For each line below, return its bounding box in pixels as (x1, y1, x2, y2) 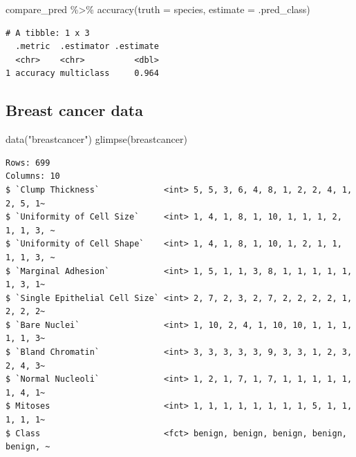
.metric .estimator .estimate (15, 41, 159, 52)
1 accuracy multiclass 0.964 (6, 68, 159, 79)
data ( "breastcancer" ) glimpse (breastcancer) (6, 132, 187, 146)
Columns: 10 (6, 171, 60, 182)
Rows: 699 (6, 157, 50, 168)
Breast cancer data (6, 99, 143, 121)
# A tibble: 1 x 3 (6, 28, 90, 38)
